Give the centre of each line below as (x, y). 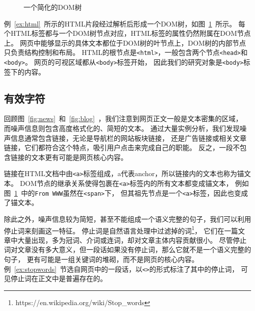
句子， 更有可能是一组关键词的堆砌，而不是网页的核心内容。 (101, 259)
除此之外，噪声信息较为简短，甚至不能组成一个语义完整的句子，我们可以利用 (127, 219)
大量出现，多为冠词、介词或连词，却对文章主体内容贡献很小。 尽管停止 (132, 240)
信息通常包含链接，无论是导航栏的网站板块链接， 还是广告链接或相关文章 (128, 138)
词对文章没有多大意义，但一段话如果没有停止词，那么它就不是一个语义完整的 (127, 249)
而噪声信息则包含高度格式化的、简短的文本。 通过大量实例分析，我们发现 (122, 128)
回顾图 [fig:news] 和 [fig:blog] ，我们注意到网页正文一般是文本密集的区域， (123, 118)
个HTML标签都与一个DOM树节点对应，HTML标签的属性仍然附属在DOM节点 (127, 33)
